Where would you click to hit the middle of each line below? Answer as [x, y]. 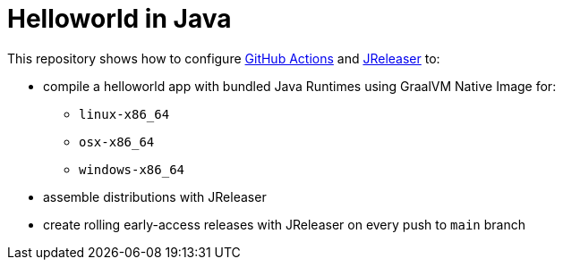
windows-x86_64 [132, 169]
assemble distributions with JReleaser [155, 196]
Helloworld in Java [119, 19]
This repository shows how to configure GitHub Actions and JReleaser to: [224, 58]
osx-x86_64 [117, 142]
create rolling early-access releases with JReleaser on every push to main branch [284, 224]
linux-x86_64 [124, 114]
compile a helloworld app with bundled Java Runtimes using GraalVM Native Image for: [300, 86]
